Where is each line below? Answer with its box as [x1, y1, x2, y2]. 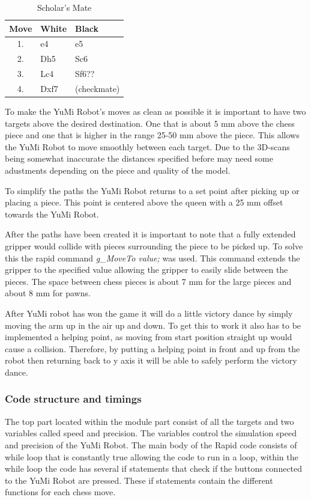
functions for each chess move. [5, 486, 116, 498]
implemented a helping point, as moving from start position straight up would [5, 331, 292, 343]
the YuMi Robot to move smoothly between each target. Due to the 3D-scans [5, 140, 290, 153]
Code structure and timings [5, 391, 142, 406]
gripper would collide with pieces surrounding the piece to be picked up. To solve [5, 240, 303, 252]
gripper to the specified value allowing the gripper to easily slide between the [5, 263, 288, 276]
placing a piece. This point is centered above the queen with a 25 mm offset [5, 196, 283, 209]
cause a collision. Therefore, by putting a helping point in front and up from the [5, 342, 300, 355]
